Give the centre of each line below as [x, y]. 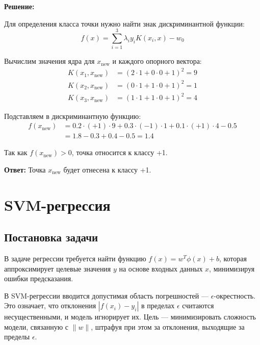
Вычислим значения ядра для [49, 61]
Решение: [19, 6]
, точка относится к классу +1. [120, 152]
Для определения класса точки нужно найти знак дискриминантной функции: [124, 23]
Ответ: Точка [25, 169]
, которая [233, 258]
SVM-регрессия [57, 204]
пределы [17, 337]
